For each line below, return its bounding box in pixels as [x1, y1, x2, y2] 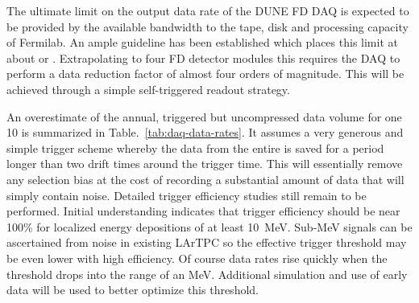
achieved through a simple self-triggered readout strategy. [6, 80, 290, 97]
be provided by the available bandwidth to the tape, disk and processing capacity [6, 18, 409, 35]
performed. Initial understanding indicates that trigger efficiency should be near [6, 203, 400, 219]
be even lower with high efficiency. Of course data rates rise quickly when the [6, 249, 388, 266]
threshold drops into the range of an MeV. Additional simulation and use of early [6, 265, 408, 282]
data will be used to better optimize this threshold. [6, 281, 259, 298]
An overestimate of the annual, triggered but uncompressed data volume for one [6, 108, 402, 125]
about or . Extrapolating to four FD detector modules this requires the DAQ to [6, 49, 400, 66]
